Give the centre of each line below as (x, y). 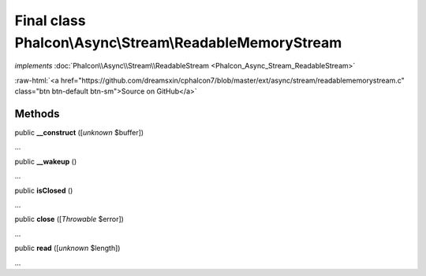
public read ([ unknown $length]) (67, 248)
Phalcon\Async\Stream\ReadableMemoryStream (178, 42)
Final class (50, 20)
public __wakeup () (46, 161)
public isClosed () (44, 190)
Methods (37, 114)
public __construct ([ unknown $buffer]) (79, 133)
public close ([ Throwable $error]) (69, 219)
